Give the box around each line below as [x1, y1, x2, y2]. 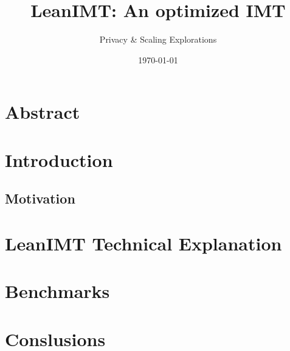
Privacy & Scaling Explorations [99, 33, 217, 46]
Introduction [5, 147, 113, 172]
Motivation [5, 189, 75, 208]
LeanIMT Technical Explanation [5, 230, 282, 255]
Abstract [5, 99, 80, 124]
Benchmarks [5, 278, 110, 303]
